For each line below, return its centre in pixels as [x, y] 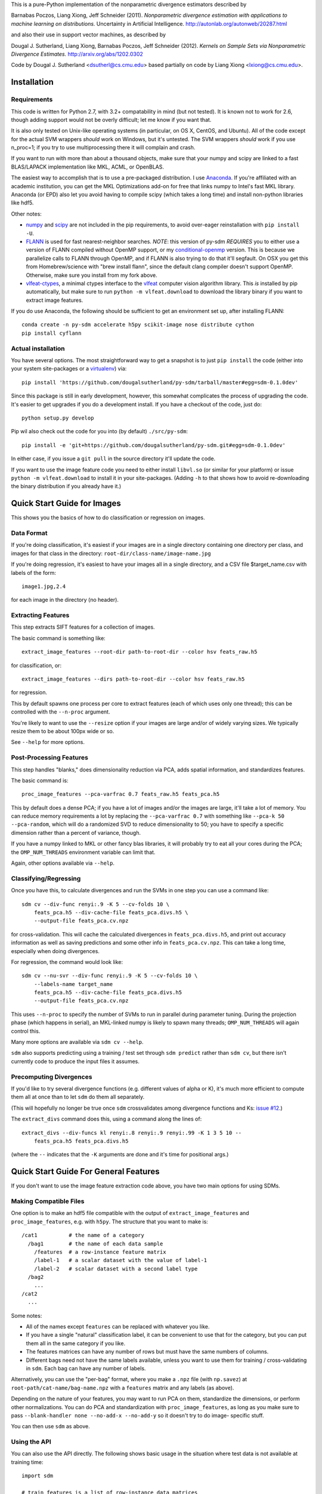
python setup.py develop [58, 418]
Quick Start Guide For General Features [85, 1172]
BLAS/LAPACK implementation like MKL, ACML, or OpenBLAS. [87, 167]
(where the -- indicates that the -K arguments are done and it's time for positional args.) [120, 1155]
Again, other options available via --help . [63, 863]
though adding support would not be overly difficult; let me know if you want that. [111, 120]
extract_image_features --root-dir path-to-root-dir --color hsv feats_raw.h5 [140, 652]
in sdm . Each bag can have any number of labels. [86, 1368]
